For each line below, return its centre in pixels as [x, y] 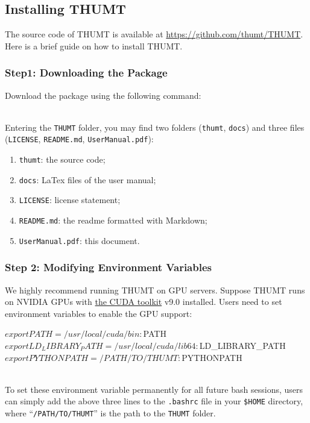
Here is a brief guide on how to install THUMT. [94, 45]
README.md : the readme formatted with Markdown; [113, 220]
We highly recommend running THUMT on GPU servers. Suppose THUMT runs [155, 290]
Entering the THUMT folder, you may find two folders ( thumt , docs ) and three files [155, 127]
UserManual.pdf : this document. [79, 240]
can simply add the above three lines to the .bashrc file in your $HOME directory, [154, 401]
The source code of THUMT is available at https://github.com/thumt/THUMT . [154, 34]
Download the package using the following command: [103, 95]
